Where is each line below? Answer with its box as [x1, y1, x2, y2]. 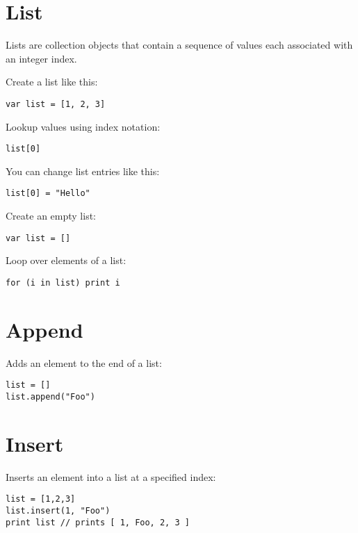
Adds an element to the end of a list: [6, 355, 162, 370]
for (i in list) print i [6, 277, 120, 288]
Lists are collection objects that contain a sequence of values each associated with [6, 38, 353, 52]
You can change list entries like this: [6, 163, 160, 178]
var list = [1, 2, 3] [6, 99, 106, 109]
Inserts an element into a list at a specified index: [6, 469, 216, 484]
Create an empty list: [6, 208, 96, 223]
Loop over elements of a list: [6, 253, 127, 268]
